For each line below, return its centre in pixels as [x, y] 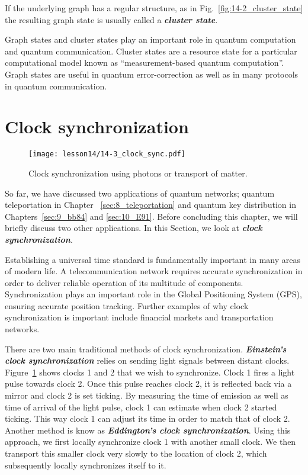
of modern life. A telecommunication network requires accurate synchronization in [154, 271]
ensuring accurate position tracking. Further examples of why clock [127, 305]
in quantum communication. [56, 86]
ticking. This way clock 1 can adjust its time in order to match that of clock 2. [147, 418]
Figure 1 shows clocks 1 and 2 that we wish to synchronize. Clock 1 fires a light [150, 372]
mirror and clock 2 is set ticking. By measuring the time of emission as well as [147, 395]
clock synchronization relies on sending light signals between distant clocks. [147, 360]
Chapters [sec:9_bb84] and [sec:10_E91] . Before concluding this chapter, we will [151, 216]
